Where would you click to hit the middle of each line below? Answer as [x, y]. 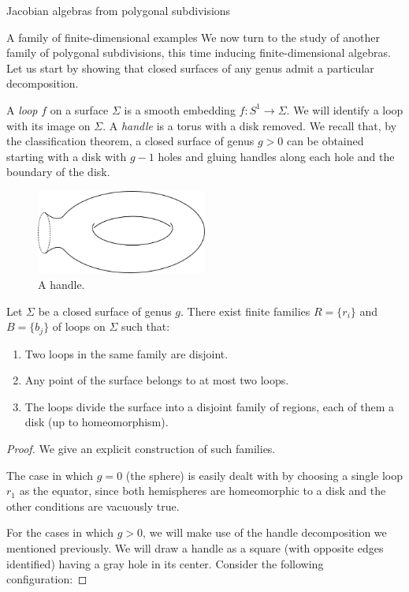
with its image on [48, 125]
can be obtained [325, 141]
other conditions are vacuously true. [93, 506]
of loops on [79, 326]
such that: [146, 326]
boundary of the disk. [58, 172]
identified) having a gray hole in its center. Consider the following [165, 563]
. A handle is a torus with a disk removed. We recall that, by [250, 125]
